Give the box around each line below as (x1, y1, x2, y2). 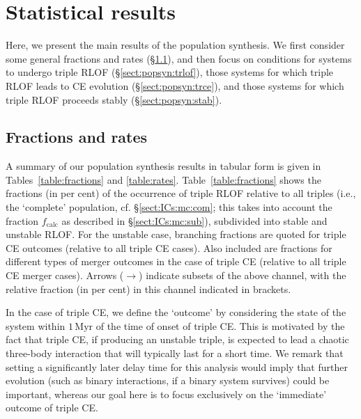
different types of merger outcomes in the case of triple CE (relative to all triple (6, 254, 346, 269)
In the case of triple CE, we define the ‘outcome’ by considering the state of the (6, 305, 346, 319)
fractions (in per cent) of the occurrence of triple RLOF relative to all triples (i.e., (6, 186, 356, 200)
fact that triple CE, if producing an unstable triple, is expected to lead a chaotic (6, 332, 349, 347)
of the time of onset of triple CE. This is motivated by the (95, 318, 345, 333)
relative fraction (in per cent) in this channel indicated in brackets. (6, 281, 291, 296)
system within (6, 318, 66, 333)
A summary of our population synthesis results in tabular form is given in (6, 159, 321, 173)
